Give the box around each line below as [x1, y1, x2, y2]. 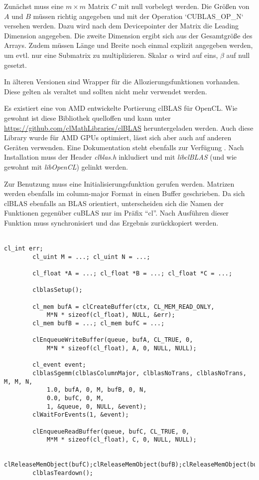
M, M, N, [4, 378, 33, 385]
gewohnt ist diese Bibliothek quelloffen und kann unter [4, 112, 171, 123]
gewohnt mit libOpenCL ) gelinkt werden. [4, 161, 129, 172]
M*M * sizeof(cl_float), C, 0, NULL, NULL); [46, 436, 197, 444]
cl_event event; [32, 361, 86, 369]
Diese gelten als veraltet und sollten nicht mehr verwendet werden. [4, 86, 207, 96]
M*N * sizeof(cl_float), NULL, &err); [46, 311, 175, 319]
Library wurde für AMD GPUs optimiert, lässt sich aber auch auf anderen [4, 132, 232, 143]
